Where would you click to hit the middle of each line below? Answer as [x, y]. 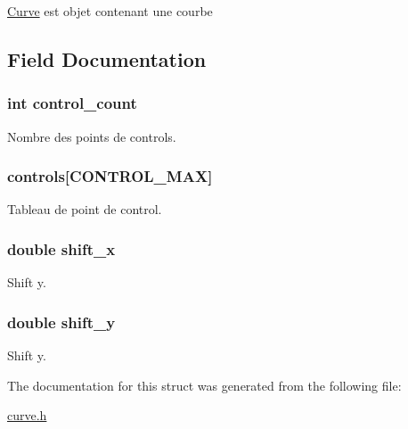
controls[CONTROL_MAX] [110, 176]
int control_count [72, 103]
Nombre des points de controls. [92, 136]
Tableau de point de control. [85, 209]
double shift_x [61, 248]
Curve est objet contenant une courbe [110, 11]
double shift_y [61, 322]
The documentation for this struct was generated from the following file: [204, 385]
